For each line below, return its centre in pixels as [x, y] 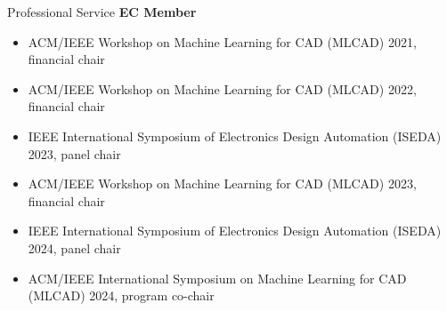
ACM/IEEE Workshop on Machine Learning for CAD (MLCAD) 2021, [222, 41]
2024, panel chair [74, 247]
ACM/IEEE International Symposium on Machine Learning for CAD [217, 278]
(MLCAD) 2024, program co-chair [121, 295]
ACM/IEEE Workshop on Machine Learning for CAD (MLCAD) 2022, [222, 88]
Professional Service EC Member [102, 12]
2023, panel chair [74, 153]
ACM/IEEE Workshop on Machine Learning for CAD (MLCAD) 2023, [222, 183]
